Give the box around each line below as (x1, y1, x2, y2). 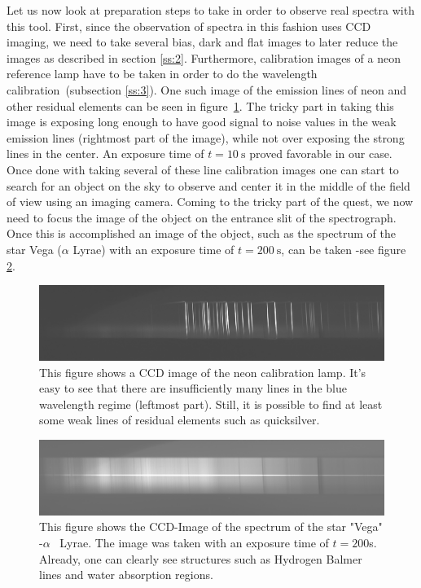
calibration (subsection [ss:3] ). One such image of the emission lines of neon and (7, 81, 407, 98)
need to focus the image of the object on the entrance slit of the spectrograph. (7, 208, 397, 226)
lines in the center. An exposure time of (7, 145, 204, 162)
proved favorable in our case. (249, 145, 392, 162)
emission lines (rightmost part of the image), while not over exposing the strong (7, 129, 405, 146)
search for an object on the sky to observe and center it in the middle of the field (7, 177, 410, 194)
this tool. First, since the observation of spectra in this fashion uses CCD (7, 17, 371, 34)
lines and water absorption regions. (39, 566, 213, 583)
